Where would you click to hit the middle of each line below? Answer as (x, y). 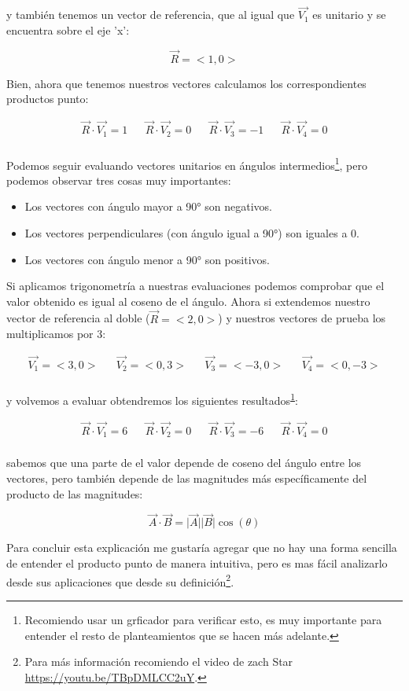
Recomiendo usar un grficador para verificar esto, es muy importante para (203, 619)
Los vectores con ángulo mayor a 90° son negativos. (148, 206)
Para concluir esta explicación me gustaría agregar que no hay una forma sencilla (202, 548)
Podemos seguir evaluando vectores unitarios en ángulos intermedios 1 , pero (187, 164)
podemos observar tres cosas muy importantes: (119, 180)
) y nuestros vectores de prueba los (302, 318)
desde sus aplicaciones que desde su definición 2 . (120, 580)
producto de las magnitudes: (75, 493)
